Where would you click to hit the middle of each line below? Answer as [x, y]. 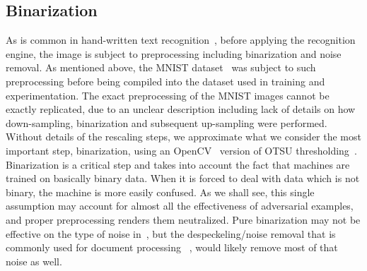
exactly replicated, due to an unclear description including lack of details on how [181, 109]
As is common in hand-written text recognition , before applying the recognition [181, 40]
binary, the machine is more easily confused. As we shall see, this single [160, 192]
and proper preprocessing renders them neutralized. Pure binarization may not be [183, 219]
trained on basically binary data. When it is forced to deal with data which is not [183, 178]
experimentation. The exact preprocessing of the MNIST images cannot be [168, 95]
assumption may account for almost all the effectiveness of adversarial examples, [180, 206]
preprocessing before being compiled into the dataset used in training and [165, 81]
